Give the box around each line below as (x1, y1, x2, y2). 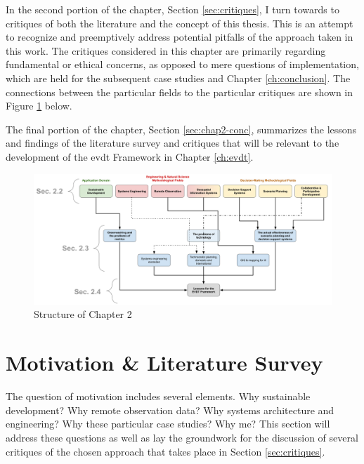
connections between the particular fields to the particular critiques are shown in (6, 84, 353, 99)
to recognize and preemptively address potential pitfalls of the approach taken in (6, 29, 353, 44)
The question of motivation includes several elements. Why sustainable (6, 389, 311, 404)
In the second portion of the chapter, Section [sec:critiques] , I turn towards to (6, 2, 339, 16)
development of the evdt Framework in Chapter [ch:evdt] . (6, 149, 254, 164)
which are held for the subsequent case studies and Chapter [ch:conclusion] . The (6, 70, 351, 85)
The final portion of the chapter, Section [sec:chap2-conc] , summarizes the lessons (6, 121, 357, 136)
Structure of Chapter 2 (34, 307, 132, 322)
